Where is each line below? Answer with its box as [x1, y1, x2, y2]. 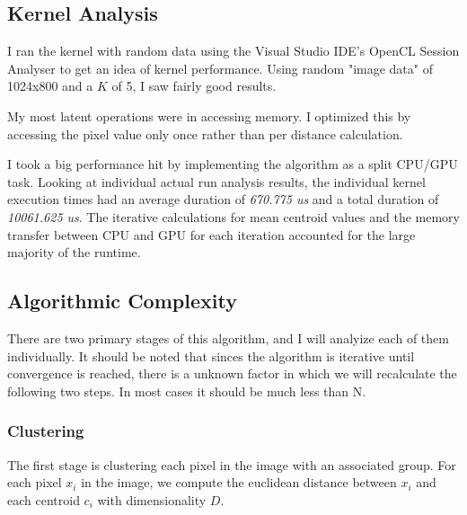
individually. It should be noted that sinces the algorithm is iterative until [7, 346, 415, 365]
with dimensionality [97, 490, 207, 509]
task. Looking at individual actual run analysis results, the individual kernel [7, 172, 426, 191]
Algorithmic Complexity [7, 287, 237, 315]
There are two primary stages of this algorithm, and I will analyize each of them [7, 328, 449, 347]
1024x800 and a [7, 76, 93, 95]
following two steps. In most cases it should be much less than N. [7, 381, 366, 400]
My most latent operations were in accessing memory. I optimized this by [7, 106, 411, 125]
